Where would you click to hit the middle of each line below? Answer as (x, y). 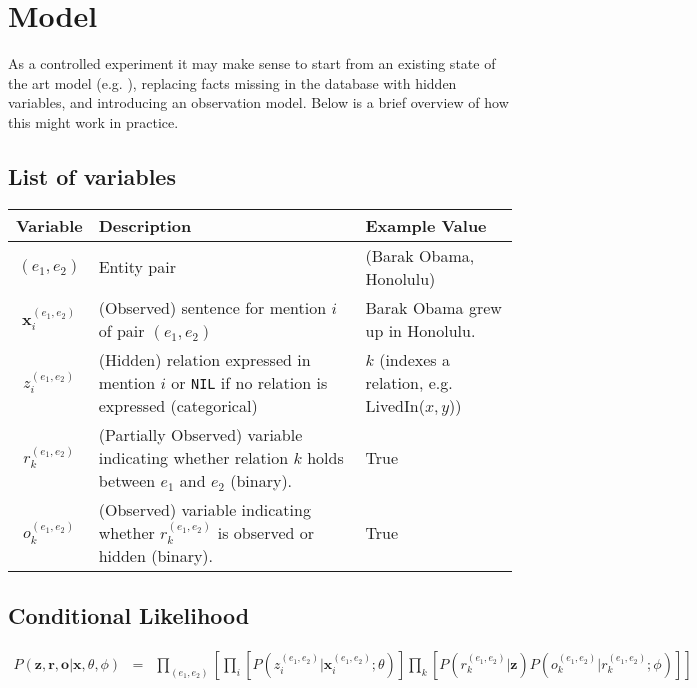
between (127, 480)
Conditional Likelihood (129, 615)
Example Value (426, 225)
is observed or (266, 532)
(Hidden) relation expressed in (204, 359)
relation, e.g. (409, 382)
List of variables (92, 175)
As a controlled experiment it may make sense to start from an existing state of (252, 63)
